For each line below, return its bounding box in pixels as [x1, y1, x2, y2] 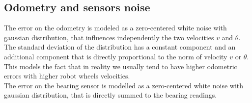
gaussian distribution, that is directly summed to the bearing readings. [4, 90, 217, 100]
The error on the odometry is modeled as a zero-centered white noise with [4, 23, 227, 33]
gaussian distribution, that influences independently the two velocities [4, 32, 214, 42]
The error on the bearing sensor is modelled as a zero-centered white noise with [4, 80, 244, 90]
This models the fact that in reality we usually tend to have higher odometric [4, 61, 237, 71]
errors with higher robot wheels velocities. [4, 71, 130, 81]
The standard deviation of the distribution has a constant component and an [4, 42, 236, 52]
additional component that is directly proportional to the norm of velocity [4, 51, 227, 61]
